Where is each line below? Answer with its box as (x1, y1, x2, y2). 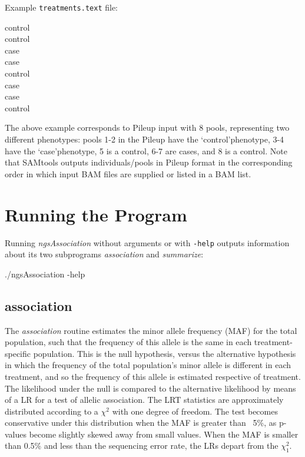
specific (5, 347, 31, 359)
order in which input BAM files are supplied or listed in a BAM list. (5, 167, 251, 180)
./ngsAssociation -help (5, 267, 85, 280)
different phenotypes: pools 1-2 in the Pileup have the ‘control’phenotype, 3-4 (5, 133, 284, 145)
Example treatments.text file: (5, 1, 118, 13)
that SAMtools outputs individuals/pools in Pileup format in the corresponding (5, 156, 293, 168)
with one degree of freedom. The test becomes (112, 405, 278, 417)
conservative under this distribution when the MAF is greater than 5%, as (5, 416, 277, 429)
